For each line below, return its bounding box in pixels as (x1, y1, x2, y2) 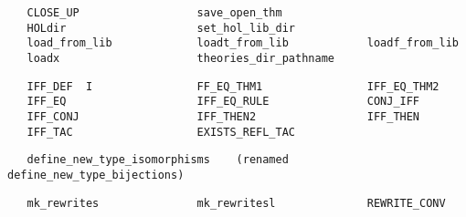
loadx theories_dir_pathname (26, 51, 334, 65)
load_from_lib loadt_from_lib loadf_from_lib (26, 36, 459, 50)
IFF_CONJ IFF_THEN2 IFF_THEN (26, 109, 420, 123)
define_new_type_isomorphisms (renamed (26, 153, 289, 167)
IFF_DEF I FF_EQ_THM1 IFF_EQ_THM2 (26, 79, 440, 93)
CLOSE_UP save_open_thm (26, 6, 282, 19)
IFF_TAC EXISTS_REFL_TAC (26, 125, 295, 139)
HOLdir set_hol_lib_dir (26, 21, 295, 35)
